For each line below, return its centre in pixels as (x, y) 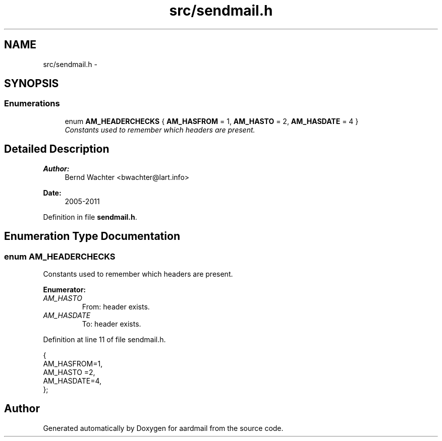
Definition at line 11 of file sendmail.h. (104, 339)
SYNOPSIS (32, 84)
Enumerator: (65, 289)
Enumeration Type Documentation (92, 236)
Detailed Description (57, 149)
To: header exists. (112, 324)
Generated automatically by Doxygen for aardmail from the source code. (163, 428)
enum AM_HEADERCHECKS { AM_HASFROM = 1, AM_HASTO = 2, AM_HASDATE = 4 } (212, 121)
